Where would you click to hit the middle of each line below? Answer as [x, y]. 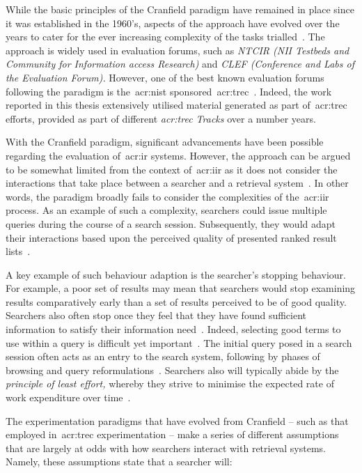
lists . [18, 251]
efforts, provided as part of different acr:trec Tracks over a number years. [161, 118]
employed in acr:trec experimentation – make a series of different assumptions [172, 434]
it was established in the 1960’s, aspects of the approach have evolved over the [173, 23]
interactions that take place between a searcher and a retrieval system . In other [177, 183]
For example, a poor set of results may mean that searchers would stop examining [181, 288]
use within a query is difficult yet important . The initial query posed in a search [179, 342]
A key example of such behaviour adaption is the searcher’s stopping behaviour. [176, 274]
